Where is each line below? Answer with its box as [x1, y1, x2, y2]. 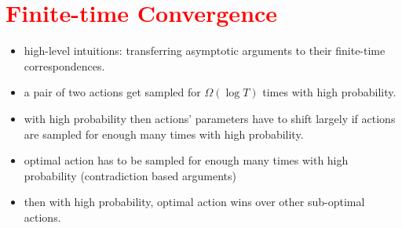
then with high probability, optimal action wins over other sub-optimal [24, 194, 365, 210]
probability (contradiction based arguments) [24, 167, 236, 183]
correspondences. [24, 57, 105, 74]
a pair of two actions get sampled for [24, 84, 201, 100]
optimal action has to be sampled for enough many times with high [24, 152, 349, 168]
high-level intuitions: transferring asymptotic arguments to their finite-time [24, 42, 386, 59]
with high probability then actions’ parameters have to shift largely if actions [24, 110, 396, 126]
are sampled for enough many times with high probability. [24, 125, 304, 142]
